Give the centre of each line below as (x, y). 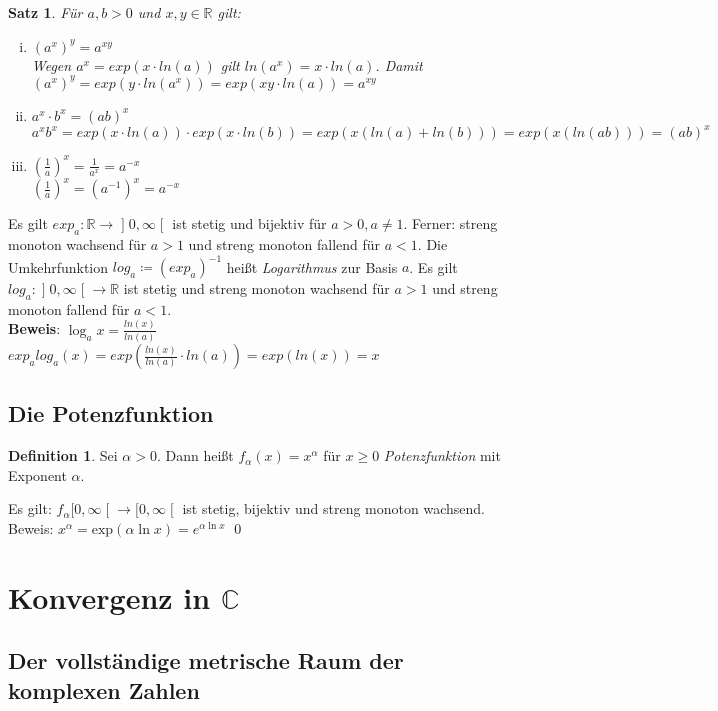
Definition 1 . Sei (63, 455)
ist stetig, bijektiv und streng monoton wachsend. (333, 508)
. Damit (399, 64)
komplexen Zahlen (104, 689)
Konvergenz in (109, 596)
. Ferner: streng (450, 223)
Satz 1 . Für (45, 12)
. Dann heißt (195, 455)
